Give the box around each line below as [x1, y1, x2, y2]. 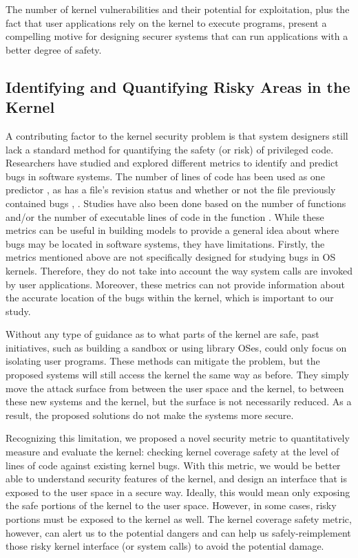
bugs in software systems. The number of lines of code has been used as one [6, 169, 325, 183]
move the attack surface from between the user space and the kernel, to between [6, 380, 344, 395]
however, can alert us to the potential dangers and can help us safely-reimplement [6, 525, 351, 539]
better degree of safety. [6, 42, 102, 56]
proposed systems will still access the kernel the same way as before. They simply [6, 367, 349, 382]
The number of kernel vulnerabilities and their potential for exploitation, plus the [6, 2, 350, 16]
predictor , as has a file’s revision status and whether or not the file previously [6, 182, 336, 197]
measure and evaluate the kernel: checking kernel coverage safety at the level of [6, 444, 339, 459]
